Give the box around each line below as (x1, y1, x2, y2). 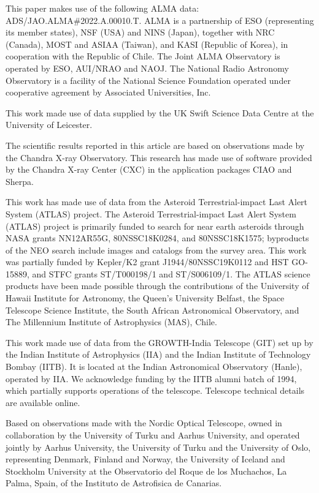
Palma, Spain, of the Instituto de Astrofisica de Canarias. (6, 476, 222, 489)
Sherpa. (6, 175, 34, 187)
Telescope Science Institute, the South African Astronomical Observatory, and (6, 303, 299, 316)
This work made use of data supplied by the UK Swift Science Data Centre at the (6, 106, 314, 119)
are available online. (6, 396, 80, 408)
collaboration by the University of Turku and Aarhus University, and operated (6, 429, 300, 441)
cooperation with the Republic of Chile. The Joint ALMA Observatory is (6, 50, 280, 62)
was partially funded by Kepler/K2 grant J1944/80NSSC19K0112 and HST (6, 255, 289, 268)
